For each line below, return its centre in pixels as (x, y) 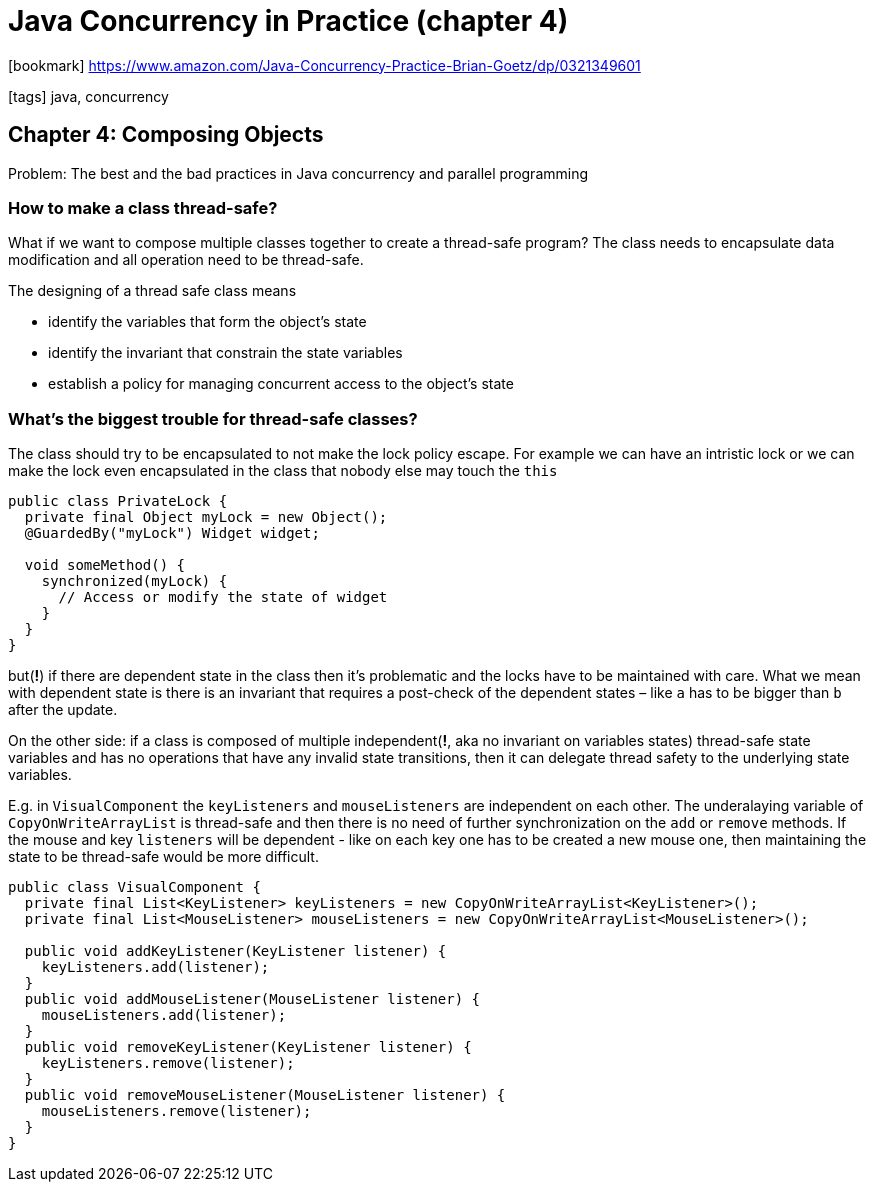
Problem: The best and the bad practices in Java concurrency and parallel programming (298, 173)
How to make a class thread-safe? (143, 207)
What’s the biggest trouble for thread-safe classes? (213, 418)
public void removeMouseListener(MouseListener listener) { (265, 1095)
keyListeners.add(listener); (155, 967)
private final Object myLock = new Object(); (206, 517)
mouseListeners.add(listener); (164, 1015)
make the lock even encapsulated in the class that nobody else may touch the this (283, 471)
